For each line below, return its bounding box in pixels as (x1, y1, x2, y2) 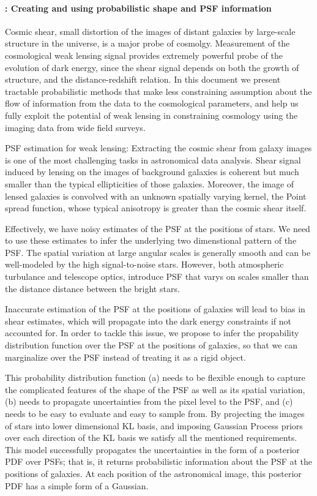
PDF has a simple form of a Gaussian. (5, 479, 149, 492)
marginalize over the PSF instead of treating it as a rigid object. (5, 350, 246, 363)
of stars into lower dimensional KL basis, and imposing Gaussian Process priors (5, 419, 303, 432)
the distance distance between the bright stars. (5, 282, 180, 295)
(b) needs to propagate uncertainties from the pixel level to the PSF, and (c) (5, 395, 293, 408)
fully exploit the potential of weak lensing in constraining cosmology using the (5, 108, 298, 121)
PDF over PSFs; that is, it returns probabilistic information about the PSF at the (5, 455, 313, 468)
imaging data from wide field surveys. (5, 121, 146, 133)
